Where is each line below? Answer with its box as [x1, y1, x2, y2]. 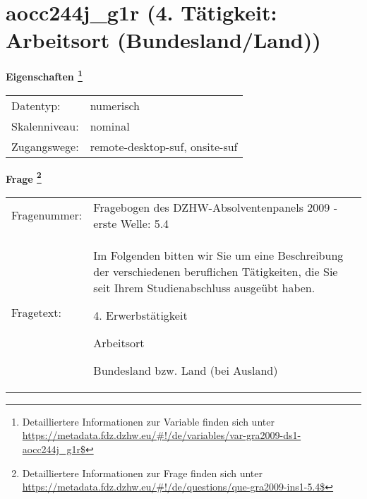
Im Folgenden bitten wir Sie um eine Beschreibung [93, 246, 344, 263]
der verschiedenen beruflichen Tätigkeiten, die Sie [93, 263, 338, 279]
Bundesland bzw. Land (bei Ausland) [93, 361, 278, 378]
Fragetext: [11, 304, 61, 321]
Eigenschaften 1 [6, 67, 83, 83]
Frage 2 [6, 169, 42, 186]
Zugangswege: [11, 138, 79, 155]
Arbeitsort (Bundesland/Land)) [6, 25, 321, 54]
